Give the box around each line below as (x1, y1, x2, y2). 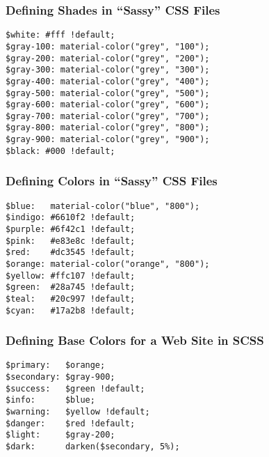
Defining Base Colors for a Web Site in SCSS (6, 332, 264, 349)
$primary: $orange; (6, 360, 106, 371)
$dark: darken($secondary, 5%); (6, 442, 180, 452)
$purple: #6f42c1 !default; (6, 224, 136, 234)
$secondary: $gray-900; (6, 372, 115, 382)
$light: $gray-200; (6, 430, 115, 440)
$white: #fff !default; (6, 30, 115, 40)
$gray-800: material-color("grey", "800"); (6, 123, 210, 133)
